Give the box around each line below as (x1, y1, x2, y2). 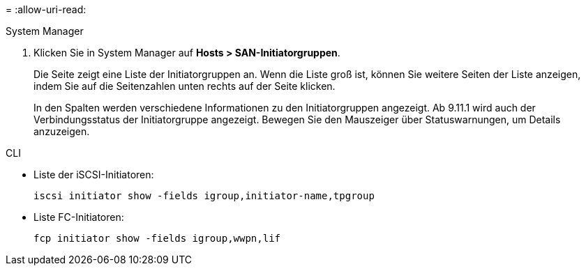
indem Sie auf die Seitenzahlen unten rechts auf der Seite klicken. (33, 80, 336, 92)
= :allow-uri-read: (6, 3, 87, 15)
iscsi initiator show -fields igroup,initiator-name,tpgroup (33, 190, 375, 201)
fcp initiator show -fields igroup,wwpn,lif (33, 233, 281, 244)
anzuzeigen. (33, 125, 90, 137)
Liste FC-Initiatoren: (33, 211, 124, 223)
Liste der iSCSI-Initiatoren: (33, 169, 154, 180)
